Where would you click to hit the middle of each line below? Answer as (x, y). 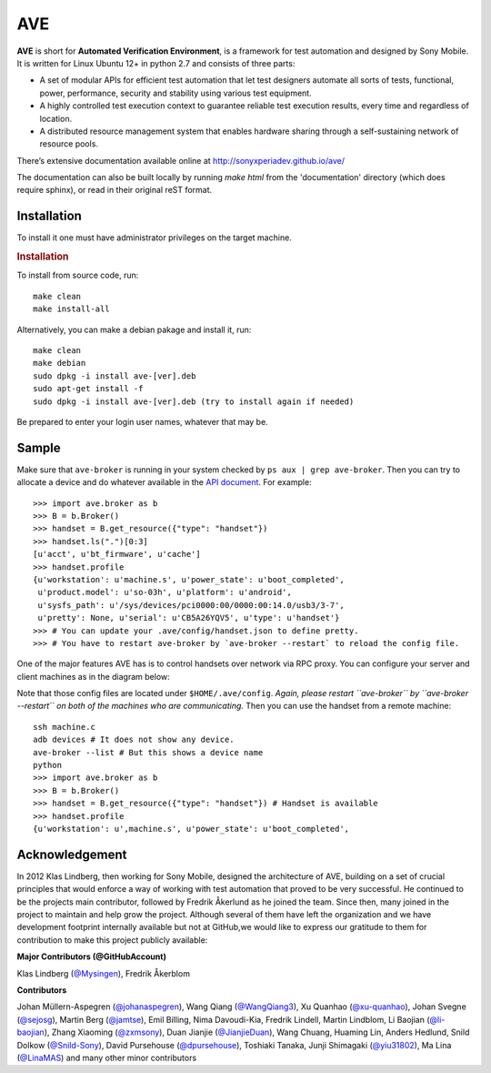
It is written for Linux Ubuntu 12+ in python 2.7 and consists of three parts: (156, 63)
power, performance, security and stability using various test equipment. (176, 93)
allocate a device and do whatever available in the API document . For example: (165, 482)
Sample (39, 447)
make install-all (71, 309)
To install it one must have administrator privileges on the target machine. (155, 238)
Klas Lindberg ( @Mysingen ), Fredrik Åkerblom (104, 973)
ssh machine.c (64, 727)
